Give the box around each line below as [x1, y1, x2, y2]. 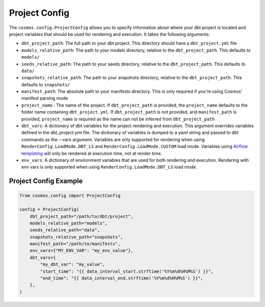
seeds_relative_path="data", [29, 227, 100, 233]
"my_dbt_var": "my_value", [40, 262, 105, 267]
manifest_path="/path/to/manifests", [29, 241, 121, 247]
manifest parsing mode [21, 95, 68, 101]
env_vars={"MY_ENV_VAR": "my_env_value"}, [29, 248, 133, 253]
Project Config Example [9, 177, 83, 185]
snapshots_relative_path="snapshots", [29, 234, 123, 240]
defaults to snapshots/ [21, 82, 71, 87]
